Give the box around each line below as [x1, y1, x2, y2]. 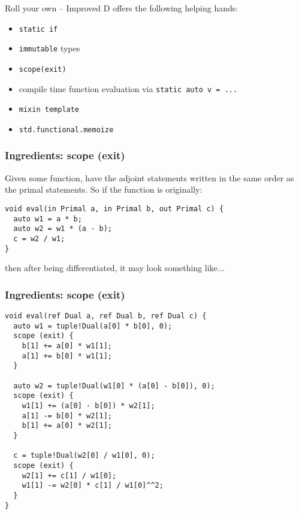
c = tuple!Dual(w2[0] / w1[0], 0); [13, 451, 155, 460]
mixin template [19, 105, 80, 114]
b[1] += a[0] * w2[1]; [22, 421, 112, 430]
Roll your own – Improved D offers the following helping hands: [5, 2, 238, 14]
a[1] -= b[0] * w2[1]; [22, 411, 112, 420]
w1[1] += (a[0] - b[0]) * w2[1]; [22, 401, 155, 410]
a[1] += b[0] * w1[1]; [22, 351, 112, 360]
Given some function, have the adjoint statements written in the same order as [5, 171, 294, 184]
